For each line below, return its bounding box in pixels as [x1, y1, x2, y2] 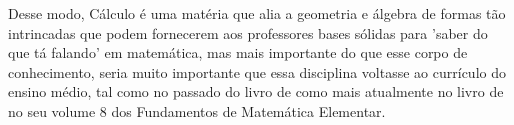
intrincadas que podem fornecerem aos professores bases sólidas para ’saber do [8, 22, 488, 43]
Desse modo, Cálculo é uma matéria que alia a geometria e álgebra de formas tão [8, 3, 506, 23]
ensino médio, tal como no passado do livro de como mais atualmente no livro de [8, 81, 504, 102]
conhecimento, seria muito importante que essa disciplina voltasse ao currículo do [8, 61, 506, 82]
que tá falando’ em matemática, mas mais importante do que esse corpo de [8, 42, 468, 63]
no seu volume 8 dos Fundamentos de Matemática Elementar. [8, 100, 386, 121]
